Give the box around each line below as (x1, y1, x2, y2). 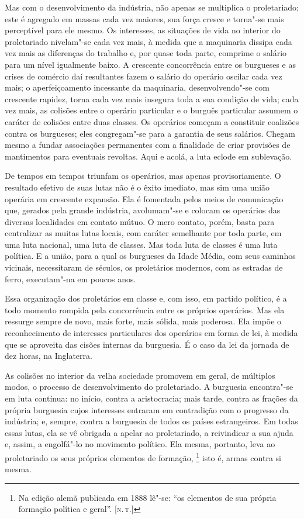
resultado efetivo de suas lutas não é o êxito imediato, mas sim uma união (5, 181, 270, 193)
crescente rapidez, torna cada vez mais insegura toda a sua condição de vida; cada (5, 92, 299, 105)
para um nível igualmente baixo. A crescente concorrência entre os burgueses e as (5, 58, 296, 70)
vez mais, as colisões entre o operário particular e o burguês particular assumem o (5, 104, 298, 116)
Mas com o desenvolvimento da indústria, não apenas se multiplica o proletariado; (5, 1, 299, 13)
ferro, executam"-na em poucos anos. (5, 272, 136, 285)
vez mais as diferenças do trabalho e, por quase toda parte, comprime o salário (5, 47, 287, 59)
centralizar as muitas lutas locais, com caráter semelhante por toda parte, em (5, 227, 282, 239)
